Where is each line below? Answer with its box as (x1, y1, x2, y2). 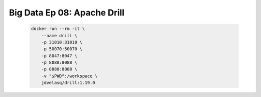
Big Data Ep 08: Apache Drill (9, 7, 125, 18)
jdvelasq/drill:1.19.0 (41, 80, 95, 85)
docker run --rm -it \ (31, 26, 85, 31)
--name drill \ (41, 33, 77, 38)
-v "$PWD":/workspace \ (41, 73, 98, 79)
